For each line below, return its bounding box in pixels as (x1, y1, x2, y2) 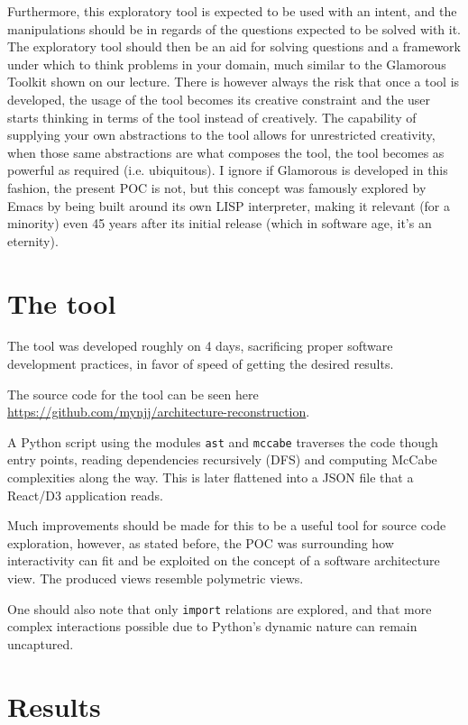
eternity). (7, 231, 59, 250)
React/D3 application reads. (7, 485, 163, 504)
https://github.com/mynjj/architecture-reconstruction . (7, 402, 310, 421)
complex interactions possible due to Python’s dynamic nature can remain (7, 617, 418, 636)
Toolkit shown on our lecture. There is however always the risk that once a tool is (7, 72, 460, 91)
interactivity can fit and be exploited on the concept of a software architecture (7, 551, 440, 570)
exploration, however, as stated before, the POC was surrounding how (7, 533, 394, 552)
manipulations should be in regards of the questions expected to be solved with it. (7, 19, 462, 38)
